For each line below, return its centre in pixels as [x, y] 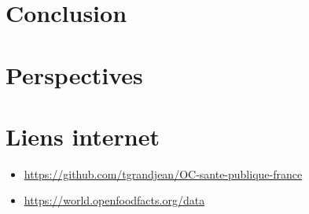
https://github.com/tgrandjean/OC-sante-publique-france [163, 173]
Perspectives [74, 74]
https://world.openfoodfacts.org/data [114, 200]
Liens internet [83, 136]
